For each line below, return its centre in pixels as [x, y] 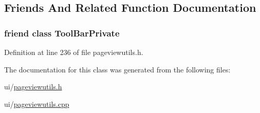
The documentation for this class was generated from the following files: [117, 69]
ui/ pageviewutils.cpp [37, 103]
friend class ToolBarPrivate [62, 33]
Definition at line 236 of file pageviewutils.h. [74, 52]
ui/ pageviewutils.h [33, 87]
